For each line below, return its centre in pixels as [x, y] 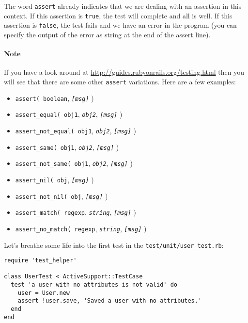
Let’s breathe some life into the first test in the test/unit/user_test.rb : [114, 245]
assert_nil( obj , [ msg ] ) [54, 179]
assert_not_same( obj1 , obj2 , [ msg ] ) [74, 163]
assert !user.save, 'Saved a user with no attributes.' [110, 301]
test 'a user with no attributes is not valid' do [94, 285]
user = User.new [44, 293]
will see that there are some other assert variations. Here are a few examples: [120, 81]
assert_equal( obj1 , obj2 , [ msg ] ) [69, 114]
